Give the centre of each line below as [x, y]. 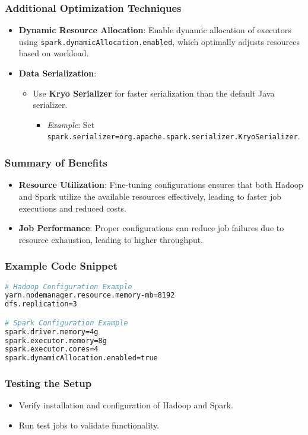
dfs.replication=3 [41, 304]
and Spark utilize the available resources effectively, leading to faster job [150, 196]
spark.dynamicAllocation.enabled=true [81, 358]
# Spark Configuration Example [66, 323]
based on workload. [54, 53]
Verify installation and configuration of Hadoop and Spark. [126, 405]
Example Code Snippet [61, 266]
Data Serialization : [58, 73]
